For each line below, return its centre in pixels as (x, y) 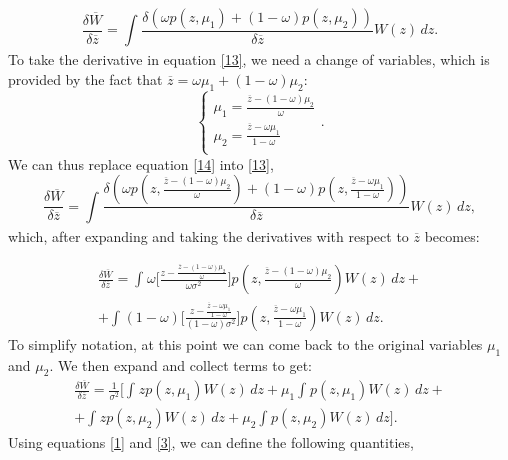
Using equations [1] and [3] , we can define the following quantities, (211, 442)
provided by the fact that (85, 78)
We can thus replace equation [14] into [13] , (141, 163)
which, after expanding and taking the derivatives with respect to (208, 235)
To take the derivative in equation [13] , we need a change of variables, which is (249, 59)
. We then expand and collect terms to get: (180, 364)
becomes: (452, 235)
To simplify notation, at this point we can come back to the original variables (245, 343)
